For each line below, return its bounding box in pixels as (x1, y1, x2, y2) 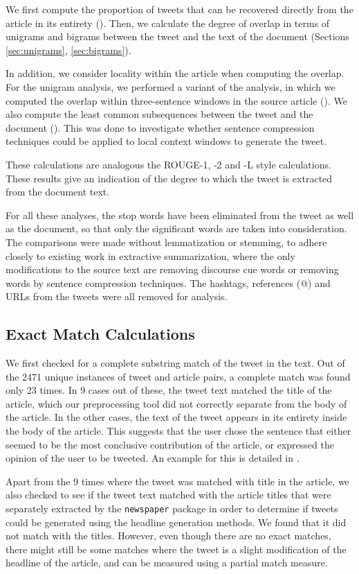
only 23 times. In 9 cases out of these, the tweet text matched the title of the (6, 383, 332, 397)
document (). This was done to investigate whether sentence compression (6, 120, 315, 134)
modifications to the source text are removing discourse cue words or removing (6, 262, 339, 277)
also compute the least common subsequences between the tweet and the (6, 107, 313, 121)
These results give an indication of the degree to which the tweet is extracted (6, 171, 333, 185)
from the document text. (6, 184, 110, 199)
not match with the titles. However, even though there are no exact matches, (6, 528, 331, 543)
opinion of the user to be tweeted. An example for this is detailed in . (6, 451, 300, 465)
